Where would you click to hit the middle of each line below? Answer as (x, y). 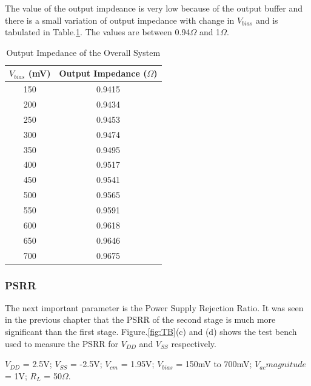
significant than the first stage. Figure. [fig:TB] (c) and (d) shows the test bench (151, 331)
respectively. (194, 343)
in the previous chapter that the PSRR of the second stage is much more (140, 319)
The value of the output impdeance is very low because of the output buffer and (154, 8)
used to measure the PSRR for (62, 343)
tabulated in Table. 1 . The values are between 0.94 (98, 32)
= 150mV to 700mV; (214, 364)
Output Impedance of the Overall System (83, 52)
